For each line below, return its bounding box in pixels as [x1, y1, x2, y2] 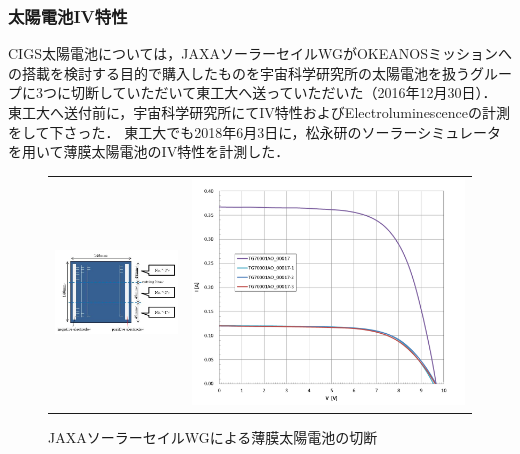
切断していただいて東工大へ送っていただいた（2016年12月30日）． [70, 82, 497, 103]
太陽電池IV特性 [8, 3, 128, 28]
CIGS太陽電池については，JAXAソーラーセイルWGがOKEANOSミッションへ [8, 43, 512, 64]
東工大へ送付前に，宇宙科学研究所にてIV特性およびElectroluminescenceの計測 [8, 102, 511, 122]
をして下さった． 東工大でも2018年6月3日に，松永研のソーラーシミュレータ [8, 121, 501, 142]
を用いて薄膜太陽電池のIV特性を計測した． [8, 141, 290, 162]
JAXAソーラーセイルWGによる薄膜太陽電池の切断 [48, 426, 378, 447]
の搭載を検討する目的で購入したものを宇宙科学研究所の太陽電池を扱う [8, 62, 470, 83]
